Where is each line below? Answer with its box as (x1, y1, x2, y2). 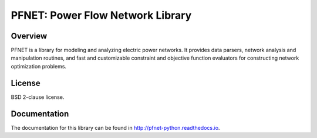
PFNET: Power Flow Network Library (11, 9, 192, 22)
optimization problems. (11, 63, 67, 70)
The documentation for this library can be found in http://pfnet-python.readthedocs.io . (11, 124, 220, 131)
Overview (11, 31, 48, 41)
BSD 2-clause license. (11, 94, 65, 101)
